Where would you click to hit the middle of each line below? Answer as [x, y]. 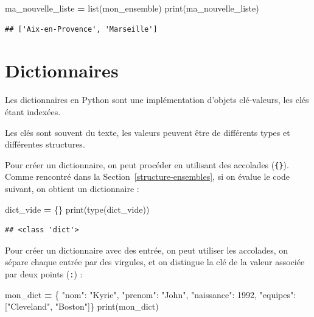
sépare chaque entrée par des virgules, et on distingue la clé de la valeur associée [155, 262]
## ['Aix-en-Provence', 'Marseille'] [81, 29]
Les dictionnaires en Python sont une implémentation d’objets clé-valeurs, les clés [157, 100]
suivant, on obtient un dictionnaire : [72, 188]
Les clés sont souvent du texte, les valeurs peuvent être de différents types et [148, 132]
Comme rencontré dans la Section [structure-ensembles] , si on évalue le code [147, 176]
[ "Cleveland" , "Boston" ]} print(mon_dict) [82, 306]
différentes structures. [45, 144]
